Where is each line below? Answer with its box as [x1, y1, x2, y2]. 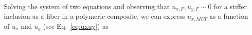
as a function [209, 11, 248, 21]
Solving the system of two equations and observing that [4, 1, 170, 11]
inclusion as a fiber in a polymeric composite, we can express [4, 11, 185, 21]
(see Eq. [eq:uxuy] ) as [43, 21, 108, 31]
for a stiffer [214, 1, 247, 11]
